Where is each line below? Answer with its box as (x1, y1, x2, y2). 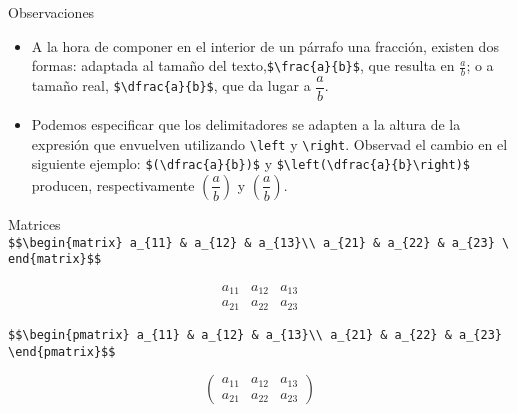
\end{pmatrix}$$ (8, 344, 116, 359)
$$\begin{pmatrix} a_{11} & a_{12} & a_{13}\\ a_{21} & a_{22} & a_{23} (8, 327, 502, 342)
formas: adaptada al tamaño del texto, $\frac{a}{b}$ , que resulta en (31, 55, 455, 76)
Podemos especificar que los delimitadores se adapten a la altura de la (31, 114, 461, 135)
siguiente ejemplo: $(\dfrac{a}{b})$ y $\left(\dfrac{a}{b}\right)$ (31, 153, 470, 174)
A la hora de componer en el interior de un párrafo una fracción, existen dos (31, 35, 499, 56)
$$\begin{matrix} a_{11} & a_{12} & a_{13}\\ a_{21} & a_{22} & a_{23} (8, 235, 495, 250)
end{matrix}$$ (8, 252, 102, 267)
